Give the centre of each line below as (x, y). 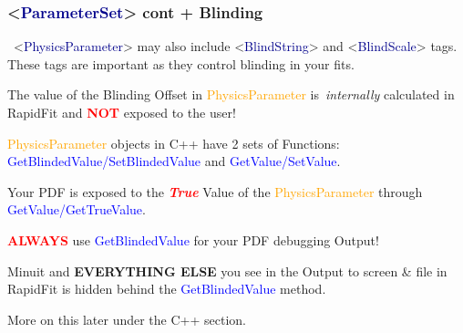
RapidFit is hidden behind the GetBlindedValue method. (167, 289)
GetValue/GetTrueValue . (77, 209)
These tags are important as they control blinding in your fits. (181, 63)
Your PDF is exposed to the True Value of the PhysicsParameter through (215, 191)
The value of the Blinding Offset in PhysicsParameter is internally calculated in (231, 94)
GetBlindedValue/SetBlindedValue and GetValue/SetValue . (174, 161)
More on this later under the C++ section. (127, 319)
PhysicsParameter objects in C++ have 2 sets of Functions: (174, 143)
